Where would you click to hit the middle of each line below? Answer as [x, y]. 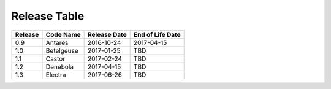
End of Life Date [157, 34]
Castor [55, 58]
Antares [57, 42]
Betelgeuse [62, 50]
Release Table [48, 16]
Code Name [63, 34]
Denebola [59, 66]
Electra [56, 75]
